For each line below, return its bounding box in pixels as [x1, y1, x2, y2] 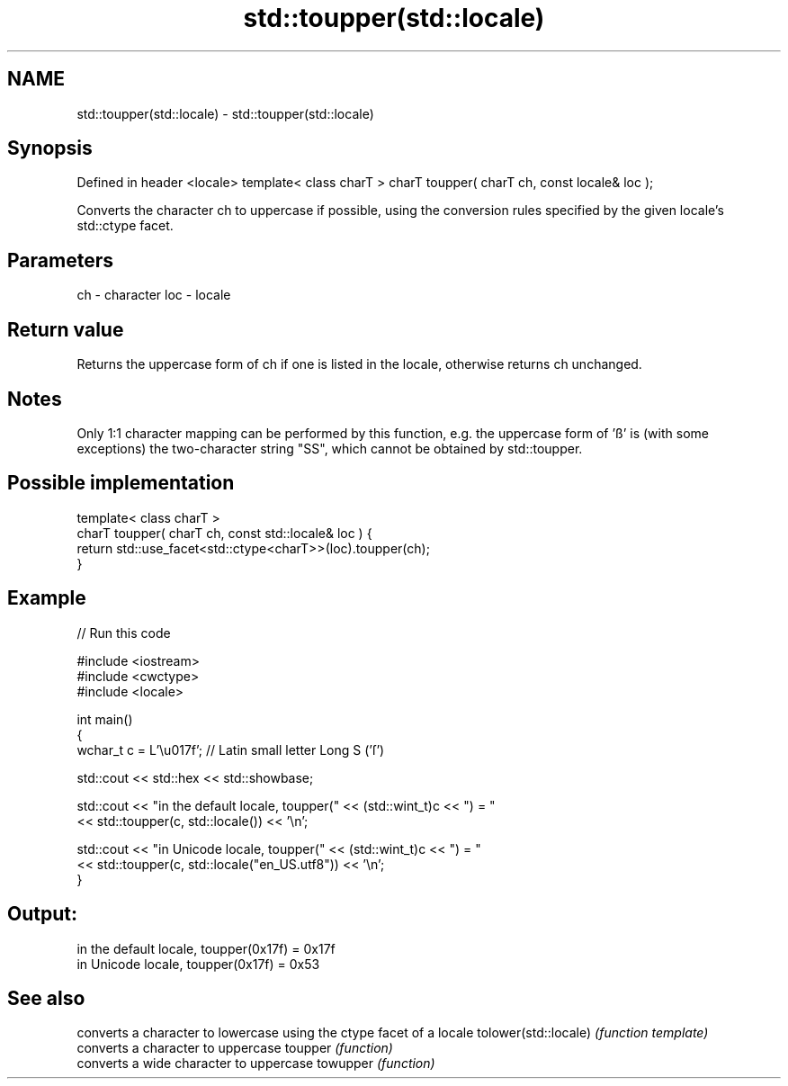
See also [7, 986, 85, 1010]
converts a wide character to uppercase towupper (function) [76, 1055, 435, 1072]
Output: [7, 902, 77, 926]
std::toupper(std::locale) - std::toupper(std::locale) [76, 105, 374, 121]
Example [7, 587, 86, 610]
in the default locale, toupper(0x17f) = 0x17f [76, 940, 336, 956]
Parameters [7, 248, 113, 272]
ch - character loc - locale [76, 287, 231, 303]
